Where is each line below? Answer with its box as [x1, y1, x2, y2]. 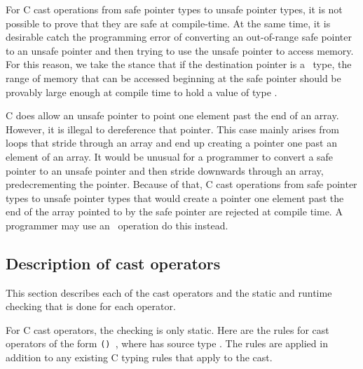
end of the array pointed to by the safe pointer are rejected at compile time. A [6, 204, 343, 219]
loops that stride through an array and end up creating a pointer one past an [6, 135, 338, 150]
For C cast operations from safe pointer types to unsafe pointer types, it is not [6, 2, 343, 16]
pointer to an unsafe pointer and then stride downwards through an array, [6, 163, 324, 177]
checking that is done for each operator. [6, 299, 176, 314]
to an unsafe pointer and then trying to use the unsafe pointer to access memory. [6, 43, 354, 58]
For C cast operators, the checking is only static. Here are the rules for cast [6, 322, 329, 337]
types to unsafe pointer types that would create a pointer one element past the [6, 190, 344, 205]
